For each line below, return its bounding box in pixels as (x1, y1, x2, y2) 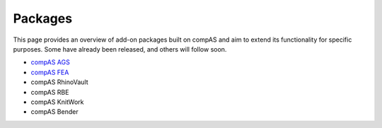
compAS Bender (30, 107, 79, 116)
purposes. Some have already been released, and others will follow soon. (13, 45, 227, 53)
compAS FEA (30, 68, 69, 76)
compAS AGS (30, 58, 70, 66)
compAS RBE (30, 88, 69, 96)
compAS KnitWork (30, 98, 84, 106)
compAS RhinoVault (30, 78, 88, 86)
